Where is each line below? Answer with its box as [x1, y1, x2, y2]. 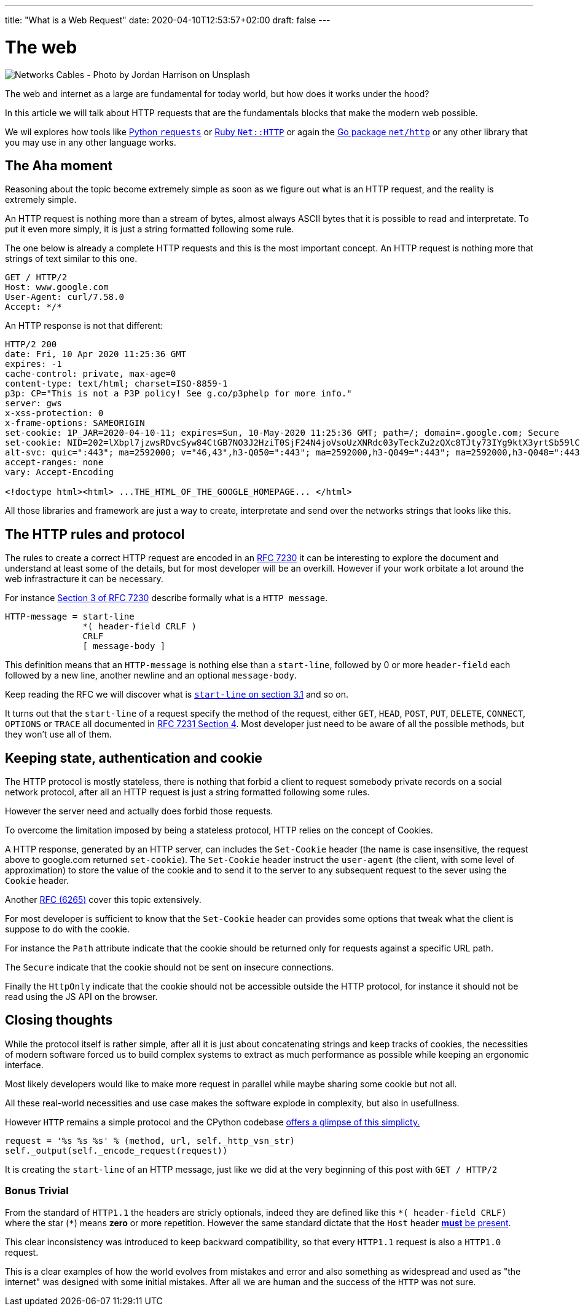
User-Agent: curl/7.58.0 [5, 292, 124, 302]
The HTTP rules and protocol [5, 526, 185, 542]
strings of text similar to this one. [5, 253, 138, 264]
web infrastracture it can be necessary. [5, 573, 163, 585]
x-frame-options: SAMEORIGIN [5, 418, 145, 428]
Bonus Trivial [5, 1184, 69, 1197]
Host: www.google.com [5, 282, 109, 293]
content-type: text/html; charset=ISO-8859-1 [5, 379, 228, 389]
